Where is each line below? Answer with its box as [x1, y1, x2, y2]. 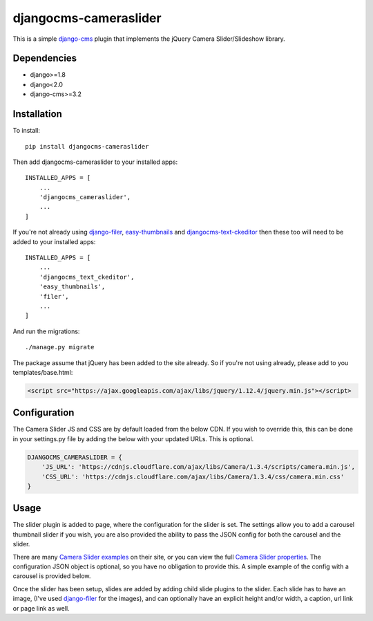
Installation [12, 108, 62, 120]
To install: [12, 127, 41, 135]
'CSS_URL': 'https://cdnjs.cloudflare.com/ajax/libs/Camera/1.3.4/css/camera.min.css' [41, 472, 345, 481]
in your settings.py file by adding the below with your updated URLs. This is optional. [12, 434, 254, 443]
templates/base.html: [12, 368, 73, 376]
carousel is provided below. [12, 572, 91, 580]
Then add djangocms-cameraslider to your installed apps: [12, 158, 178, 166]
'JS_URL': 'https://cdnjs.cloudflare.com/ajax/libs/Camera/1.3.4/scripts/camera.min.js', [41, 463, 356, 471]
